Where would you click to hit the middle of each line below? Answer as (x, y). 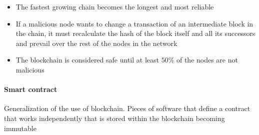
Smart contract (31, 89)
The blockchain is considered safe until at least (87, 60)
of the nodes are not (207, 60)
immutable (20, 128)
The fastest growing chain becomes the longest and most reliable (115, 6)
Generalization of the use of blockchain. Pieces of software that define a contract (127, 108)
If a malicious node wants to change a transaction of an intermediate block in (134, 23)
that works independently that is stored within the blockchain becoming (114, 118)
